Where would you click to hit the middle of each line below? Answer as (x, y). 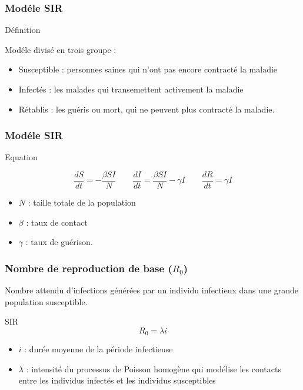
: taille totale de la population (82, 202)
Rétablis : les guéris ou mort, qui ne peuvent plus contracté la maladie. (146, 109)
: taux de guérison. (59, 242)
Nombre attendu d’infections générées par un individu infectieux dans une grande (151, 290)
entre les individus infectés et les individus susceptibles (117, 380)
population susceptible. (46, 301)
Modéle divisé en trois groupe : (61, 49)
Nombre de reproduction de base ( (89, 268)
